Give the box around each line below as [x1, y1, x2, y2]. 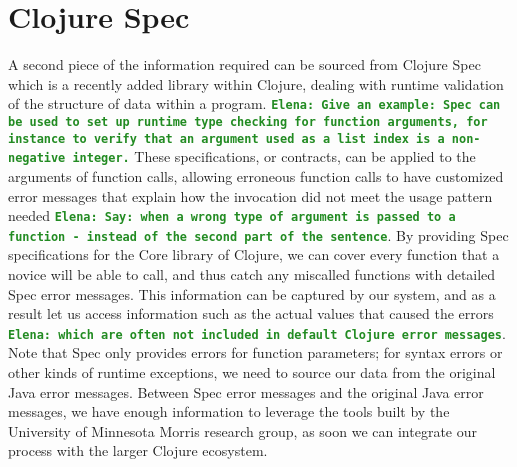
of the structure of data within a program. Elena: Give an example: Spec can [8, 93, 501, 114]
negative [8, 151, 66, 166]
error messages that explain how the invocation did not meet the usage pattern [8, 185, 493, 206]
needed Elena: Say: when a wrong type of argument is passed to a [8, 205, 456, 226]
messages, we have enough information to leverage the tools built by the [8, 401, 450, 422]
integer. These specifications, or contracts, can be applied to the [72, 146, 476, 167]
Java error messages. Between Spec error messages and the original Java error [8, 381, 484, 402]
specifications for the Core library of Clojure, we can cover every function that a [8, 244, 500, 265]
